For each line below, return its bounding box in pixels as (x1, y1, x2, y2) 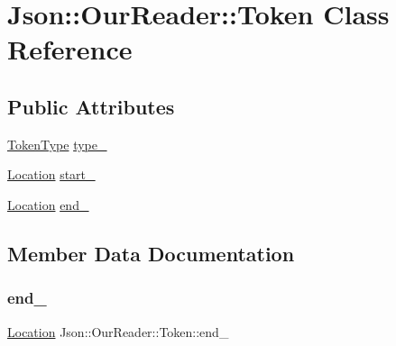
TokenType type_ (7, 134, 107, 153)
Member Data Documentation (7, 239, 295, 267)
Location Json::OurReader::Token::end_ (7, 322, 229, 341)
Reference (7, 31, 133, 68)
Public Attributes (7, 92, 175, 120)
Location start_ (7, 165, 96, 184)
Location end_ (7, 195, 89, 214)
